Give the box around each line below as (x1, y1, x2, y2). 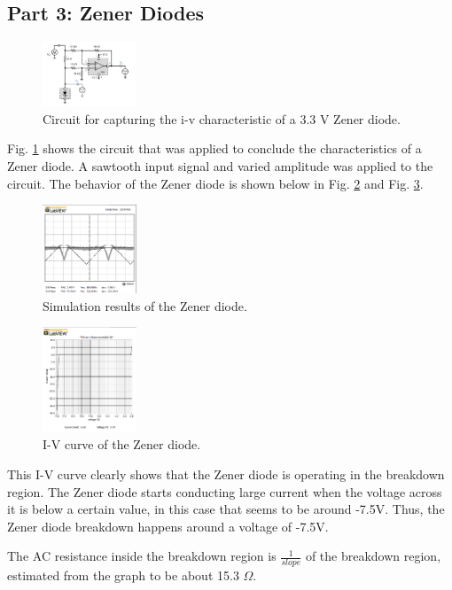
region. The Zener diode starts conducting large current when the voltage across (7, 482, 442, 501)
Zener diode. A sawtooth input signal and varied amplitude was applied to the (7, 157, 433, 175)
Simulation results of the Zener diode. (43, 296, 247, 314)
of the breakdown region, (305, 547, 441, 565)
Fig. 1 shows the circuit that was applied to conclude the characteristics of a (7, 139, 422, 158)
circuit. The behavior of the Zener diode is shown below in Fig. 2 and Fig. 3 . (7, 174, 424, 192)
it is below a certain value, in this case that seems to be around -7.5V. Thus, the (7, 500, 445, 518)
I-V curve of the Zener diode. (43, 435, 201, 454)
